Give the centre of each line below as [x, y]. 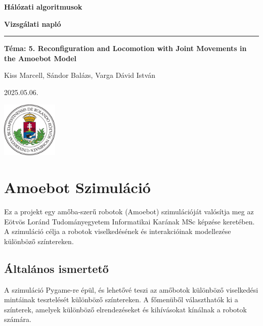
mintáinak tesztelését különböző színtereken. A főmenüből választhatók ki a [121, 299]
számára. [18, 319]
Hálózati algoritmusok [43, 7]
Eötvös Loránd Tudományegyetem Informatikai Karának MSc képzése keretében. [129, 221]
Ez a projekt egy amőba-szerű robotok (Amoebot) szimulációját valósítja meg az [129, 212]
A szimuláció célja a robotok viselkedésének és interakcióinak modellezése [118, 231]
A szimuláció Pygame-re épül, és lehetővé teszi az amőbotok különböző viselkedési [131, 289]
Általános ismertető [56, 268]
